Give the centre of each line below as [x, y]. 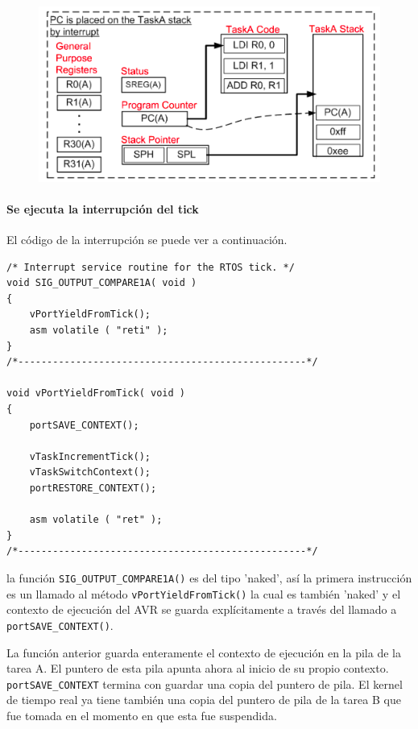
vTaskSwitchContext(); [90, 472]
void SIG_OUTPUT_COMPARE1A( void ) [102, 283]
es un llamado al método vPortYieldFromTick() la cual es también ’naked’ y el [204, 593]
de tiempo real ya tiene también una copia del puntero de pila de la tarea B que [204, 700]
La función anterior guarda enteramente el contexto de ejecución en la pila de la [204, 652]
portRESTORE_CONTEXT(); [93, 488]
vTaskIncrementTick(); [90, 456]
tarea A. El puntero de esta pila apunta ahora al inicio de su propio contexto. [198, 668]
